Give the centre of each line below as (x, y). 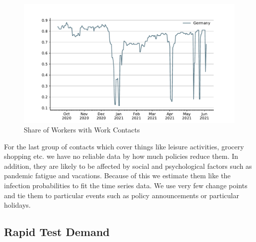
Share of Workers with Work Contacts (82, 130)
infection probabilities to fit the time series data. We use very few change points (126, 185)
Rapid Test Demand (57, 232)
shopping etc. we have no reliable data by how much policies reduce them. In (121, 156)
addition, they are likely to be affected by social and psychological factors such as (128, 166)
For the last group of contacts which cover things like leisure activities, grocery (124, 146)
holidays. (17, 205)
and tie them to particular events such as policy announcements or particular (122, 195)
